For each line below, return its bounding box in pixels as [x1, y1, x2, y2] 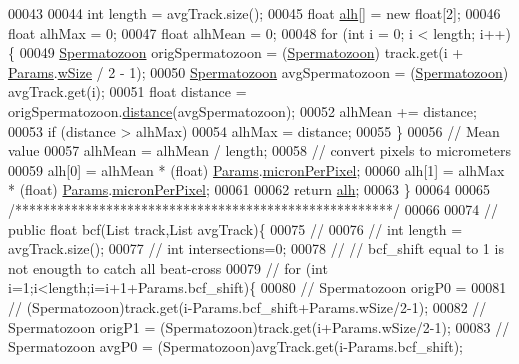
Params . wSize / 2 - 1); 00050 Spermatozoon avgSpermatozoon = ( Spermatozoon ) [8, 61, 509, 82]
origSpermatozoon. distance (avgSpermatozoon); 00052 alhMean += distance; [8, 100, 477, 121]
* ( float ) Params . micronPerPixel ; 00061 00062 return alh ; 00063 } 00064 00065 [8, 179, 491, 200]
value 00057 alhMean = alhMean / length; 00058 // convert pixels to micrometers [8, 140, 512, 161]
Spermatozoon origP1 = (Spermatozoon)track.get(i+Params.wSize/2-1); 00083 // [8, 316, 510, 337]
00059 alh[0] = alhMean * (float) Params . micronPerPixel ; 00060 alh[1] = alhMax [8, 159, 505, 180]
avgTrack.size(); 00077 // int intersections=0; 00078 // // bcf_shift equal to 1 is [8, 238, 504, 259]
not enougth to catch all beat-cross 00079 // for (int [8, 257, 328, 278]
